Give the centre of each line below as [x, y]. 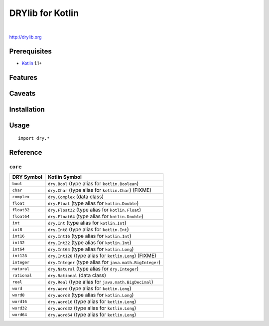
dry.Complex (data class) [76, 197]
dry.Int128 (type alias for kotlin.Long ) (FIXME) [102, 256]
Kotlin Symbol [65, 177]
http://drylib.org [25, 37]
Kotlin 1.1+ [32, 63]
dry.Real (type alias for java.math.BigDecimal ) [101, 282]
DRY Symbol [27, 177]
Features [23, 77]
